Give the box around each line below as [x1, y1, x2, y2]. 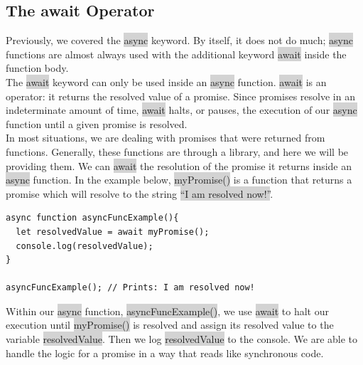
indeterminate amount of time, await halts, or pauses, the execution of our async [6, 102, 357, 117]
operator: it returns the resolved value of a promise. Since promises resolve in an [6, 88, 355, 103]
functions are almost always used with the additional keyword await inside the [6, 46, 347, 61]
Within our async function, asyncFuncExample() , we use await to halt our [6, 303, 329, 318]
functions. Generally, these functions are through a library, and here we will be [6, 144, 349, 159]
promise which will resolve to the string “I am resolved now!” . [6, 186, 273, 201]
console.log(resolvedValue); [16, 240, 153, 251]
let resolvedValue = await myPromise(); [16, 226, 210, 237]
